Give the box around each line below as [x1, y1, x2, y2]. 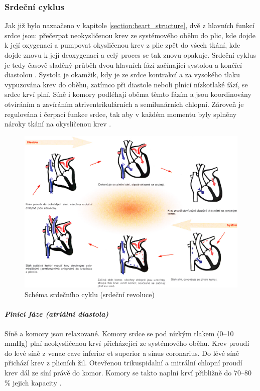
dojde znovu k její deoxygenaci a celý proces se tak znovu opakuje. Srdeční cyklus [5, 50, 256, 60]
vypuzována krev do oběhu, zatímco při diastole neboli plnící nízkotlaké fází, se [5, 79, 248, 89]
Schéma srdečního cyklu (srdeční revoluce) [25, 289, 155, 300]
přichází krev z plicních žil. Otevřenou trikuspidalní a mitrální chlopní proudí [5, 357, 242, 368]
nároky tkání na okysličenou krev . [5, 118, 111, 129]
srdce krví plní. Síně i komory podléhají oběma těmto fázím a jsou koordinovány [5, 89, 251, 99]
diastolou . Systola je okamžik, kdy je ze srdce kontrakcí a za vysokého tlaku [5, 69, 240, 80]
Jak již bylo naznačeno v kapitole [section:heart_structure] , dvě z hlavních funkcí [5, 20, 254, 31]
